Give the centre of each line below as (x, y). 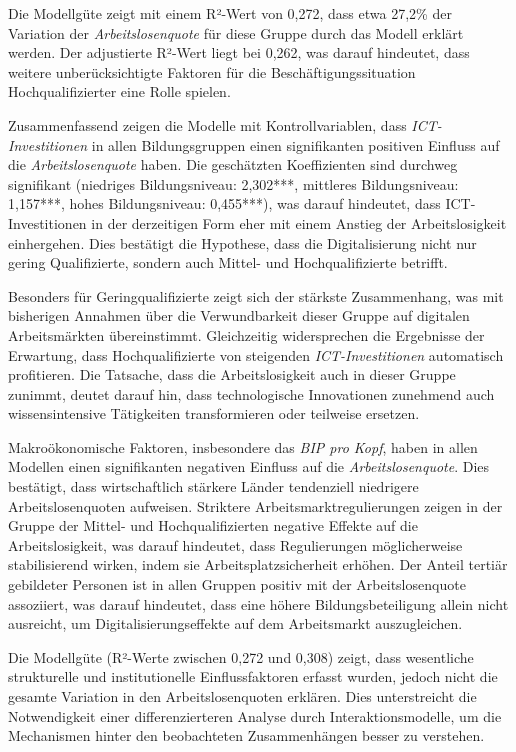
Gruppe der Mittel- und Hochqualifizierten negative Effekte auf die (213, 525)
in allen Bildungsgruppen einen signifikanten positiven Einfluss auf (295, 144)
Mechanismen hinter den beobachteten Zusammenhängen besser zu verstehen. (246, 735)
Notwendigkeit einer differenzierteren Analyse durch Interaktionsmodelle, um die (255, 715)
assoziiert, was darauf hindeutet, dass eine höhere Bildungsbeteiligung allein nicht (258, 603)
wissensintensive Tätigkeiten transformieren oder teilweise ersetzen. (214, 413)
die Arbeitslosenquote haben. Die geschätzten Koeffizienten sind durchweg (233, 164)
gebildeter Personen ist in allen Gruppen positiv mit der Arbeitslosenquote (237, 584)
